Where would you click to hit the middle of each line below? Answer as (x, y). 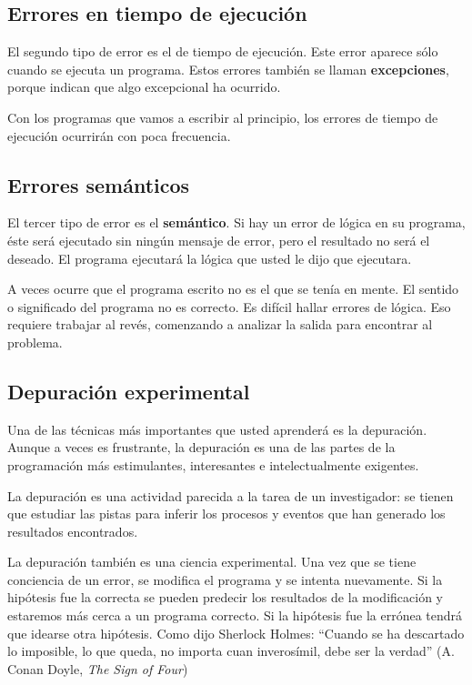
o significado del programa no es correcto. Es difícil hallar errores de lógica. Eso (229, 306)
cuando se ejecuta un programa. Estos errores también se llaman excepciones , (228, 69)
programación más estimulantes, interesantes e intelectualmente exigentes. (213, 464)
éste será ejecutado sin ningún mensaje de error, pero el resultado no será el (219, 240)
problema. (35, 342)
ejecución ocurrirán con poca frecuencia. (119, 135)
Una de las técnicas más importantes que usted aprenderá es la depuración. (217, 429)
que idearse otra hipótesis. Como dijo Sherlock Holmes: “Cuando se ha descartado (236, 633)
